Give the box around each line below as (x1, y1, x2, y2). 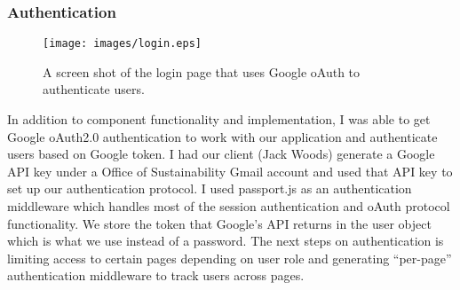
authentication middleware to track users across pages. (7, 266, 305, 285)
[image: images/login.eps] (43, 37, 202, 51)
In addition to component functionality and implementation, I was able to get (7, 110, 431, 129)
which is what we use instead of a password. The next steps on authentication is (7, 231, 444, 250)
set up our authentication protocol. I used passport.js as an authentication (7, 179, 412, 198)
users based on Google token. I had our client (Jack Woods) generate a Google (7, 145, 435, 163)
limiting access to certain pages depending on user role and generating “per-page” (7, 248, 452, 267)
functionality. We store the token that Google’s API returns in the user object (7, 214, 432, 232)
